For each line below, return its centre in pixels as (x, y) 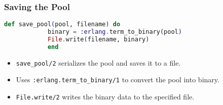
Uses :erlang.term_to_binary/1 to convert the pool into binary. (118, 80)
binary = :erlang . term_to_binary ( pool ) (115, 32)
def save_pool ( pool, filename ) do (62, 24)
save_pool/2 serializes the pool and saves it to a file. (98, 62)
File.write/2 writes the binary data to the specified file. (105, 97)
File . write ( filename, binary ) (98, 39)
